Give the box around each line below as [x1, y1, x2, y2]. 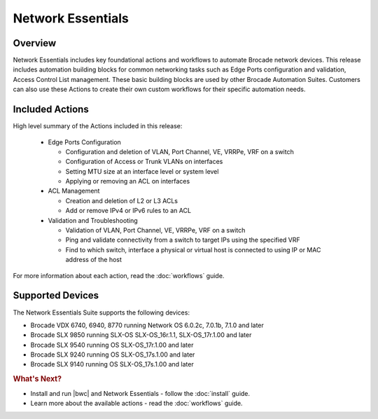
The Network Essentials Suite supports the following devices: [13, 308, 190, 317]
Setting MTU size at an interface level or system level [65, 167, 219, 175]
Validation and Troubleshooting [48, 216, 138, 224]
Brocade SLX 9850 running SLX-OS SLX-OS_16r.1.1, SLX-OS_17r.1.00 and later [30, 331, 252, 339]
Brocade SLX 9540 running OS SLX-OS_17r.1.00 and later [30, 341, 194, 349]
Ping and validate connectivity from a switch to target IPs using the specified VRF [65, 235, 300, 245]
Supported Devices [13, 289, 99, 301]
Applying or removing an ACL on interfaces [65, 177, 190, 186]
